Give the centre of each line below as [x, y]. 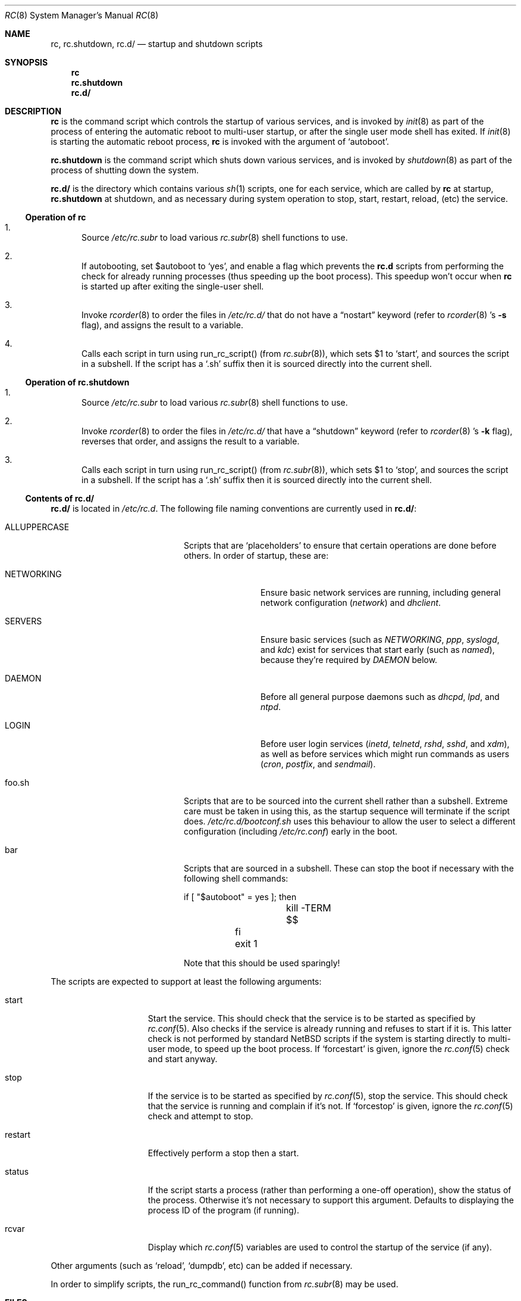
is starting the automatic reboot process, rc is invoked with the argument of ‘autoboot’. [220, 141]
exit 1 [246, 944]
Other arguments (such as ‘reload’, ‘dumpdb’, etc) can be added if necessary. [202, 1266]
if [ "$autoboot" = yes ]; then [240, 897]
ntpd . [271, 707]
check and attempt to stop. [200, 1116]
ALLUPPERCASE [37, 527]
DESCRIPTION [33, 111]
